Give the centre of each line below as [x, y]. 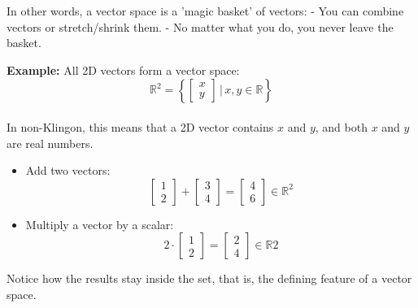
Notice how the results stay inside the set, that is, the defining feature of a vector [209, 278]
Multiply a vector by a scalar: [100, 224]
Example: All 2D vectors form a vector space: [123, 69]
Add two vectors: [68, 170]
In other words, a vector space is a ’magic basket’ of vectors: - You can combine [205, 11]
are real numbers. [50, 143]
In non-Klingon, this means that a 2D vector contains [140, 126]
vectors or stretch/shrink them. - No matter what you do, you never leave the [200, 26]
